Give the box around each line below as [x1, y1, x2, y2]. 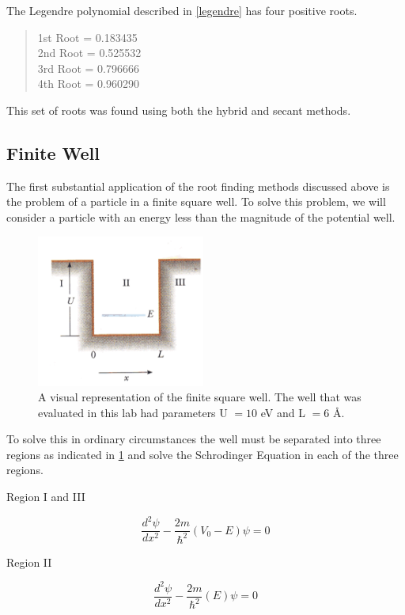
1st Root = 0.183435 [37, 28, 138, 45]
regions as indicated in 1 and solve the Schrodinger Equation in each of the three [6, 446, 399, 462]
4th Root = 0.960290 [37, 75, 139, 92]
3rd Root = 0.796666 [37, 59, 139, 76]
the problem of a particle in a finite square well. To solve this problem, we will [6, 193, 386, 210]
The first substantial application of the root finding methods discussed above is [6, 177, 390, 194]
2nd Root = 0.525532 [37, 44, 142, 61]
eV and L [260, 404, 305, 420]
